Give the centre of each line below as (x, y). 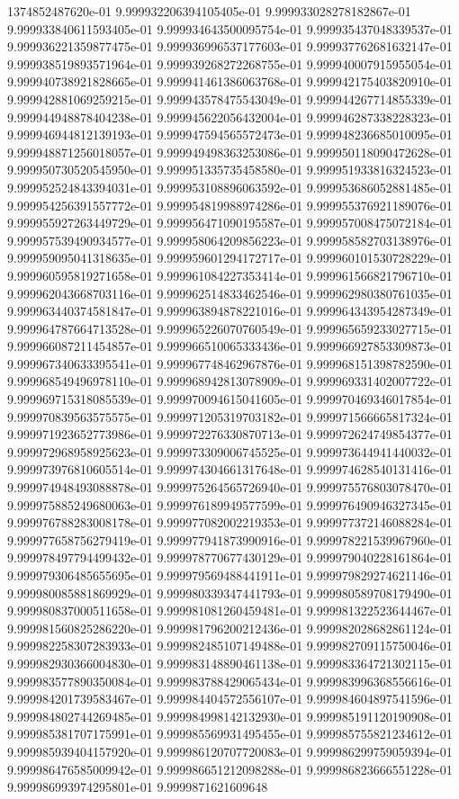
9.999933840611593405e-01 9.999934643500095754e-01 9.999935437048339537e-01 (230, 28)
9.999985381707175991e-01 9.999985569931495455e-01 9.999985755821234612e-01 (230, 734)
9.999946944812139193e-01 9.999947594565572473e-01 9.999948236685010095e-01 (230, 135)
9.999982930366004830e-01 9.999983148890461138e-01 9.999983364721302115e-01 (230, 663)
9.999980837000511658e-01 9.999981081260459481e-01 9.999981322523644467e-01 (230, 610)
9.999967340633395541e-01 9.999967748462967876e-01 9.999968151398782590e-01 (230, 363)
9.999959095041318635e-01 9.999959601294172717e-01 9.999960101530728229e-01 (230, 258)
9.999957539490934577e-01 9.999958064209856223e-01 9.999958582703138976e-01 (230, 240)
